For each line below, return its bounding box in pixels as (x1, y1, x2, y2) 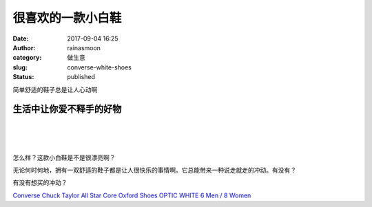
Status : (12, 73, 34, 81)
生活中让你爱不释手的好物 (12, 103, 122, 115)
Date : (12, 34, 29, 43)
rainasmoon (67, 43, 101, 52)
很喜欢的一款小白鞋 (12, 10, 122, 25)
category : (12, 54, 42, 62)
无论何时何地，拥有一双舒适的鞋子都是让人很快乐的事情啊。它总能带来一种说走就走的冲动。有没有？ (12, 166, 296, 174)
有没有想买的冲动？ (12, 179, 68, 187)
